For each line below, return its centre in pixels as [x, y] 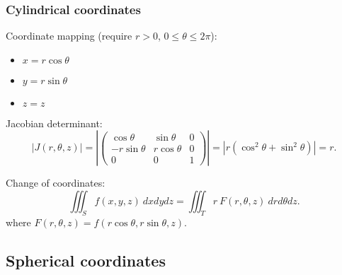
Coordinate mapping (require [69, 36]
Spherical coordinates [86, 260]
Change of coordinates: [56, 183]
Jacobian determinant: [54, 123]
